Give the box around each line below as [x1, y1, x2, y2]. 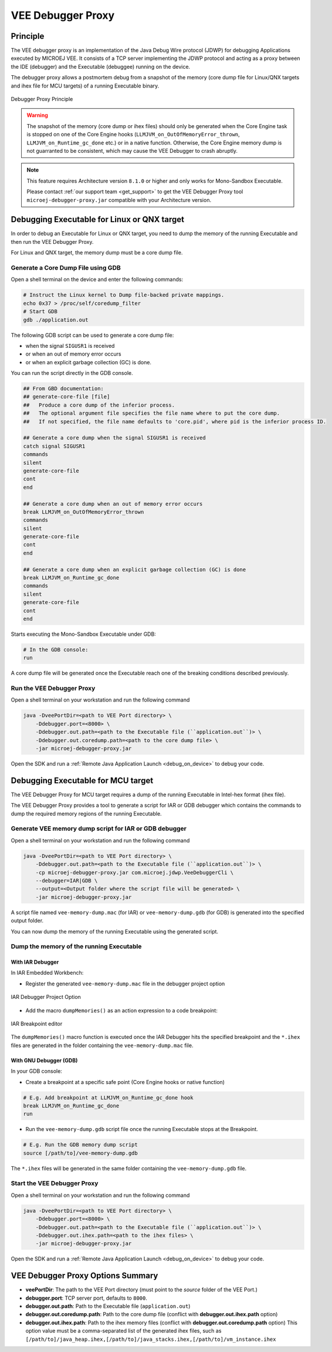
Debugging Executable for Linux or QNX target [11, 214, 185, 224]
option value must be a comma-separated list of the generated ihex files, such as [25, 1327, 222, 1334]
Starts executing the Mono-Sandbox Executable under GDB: [11, 630, 157, 638]
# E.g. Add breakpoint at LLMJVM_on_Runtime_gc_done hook [23, 1094, 194, 1101]
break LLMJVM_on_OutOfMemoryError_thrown [23, 508, 144, 515]
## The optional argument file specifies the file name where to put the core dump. [23, 410, 280, 417]
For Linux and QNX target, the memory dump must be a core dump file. [11, 249, 183, 256]
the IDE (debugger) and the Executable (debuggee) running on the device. [11, 63, 191, 70]
